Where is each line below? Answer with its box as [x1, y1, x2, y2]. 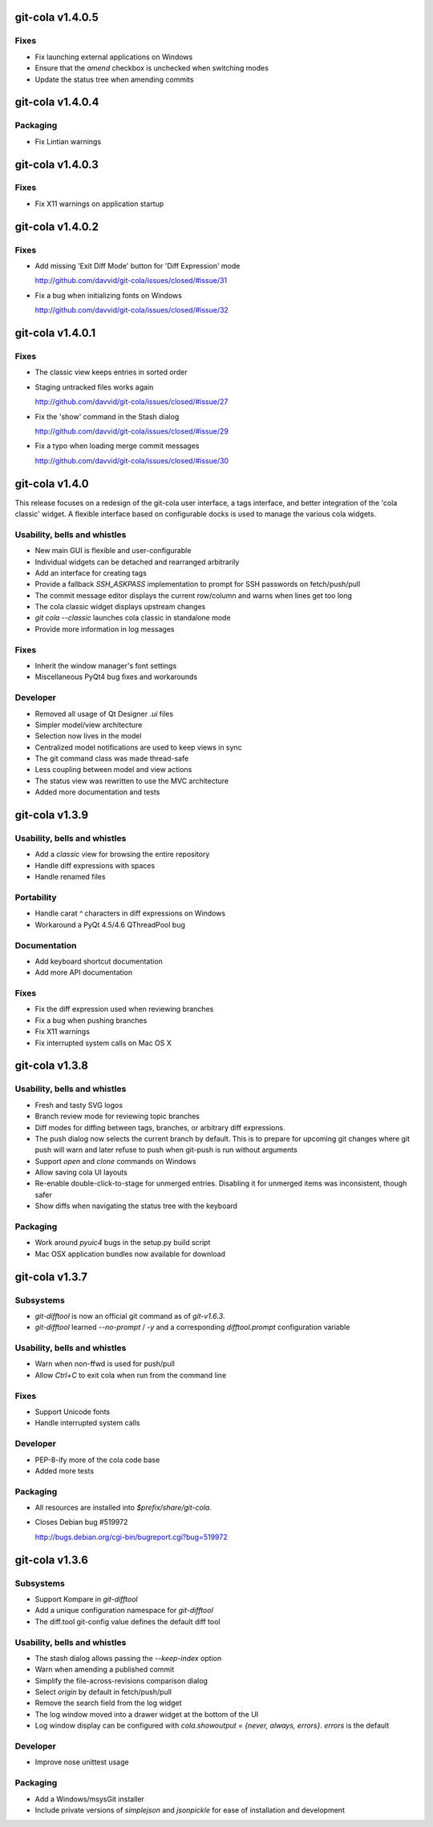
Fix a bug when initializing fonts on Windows [34, 290, 182, 300]
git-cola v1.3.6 [14, 1553, 88, 1566]
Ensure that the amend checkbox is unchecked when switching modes [34, 63, 269, 73]
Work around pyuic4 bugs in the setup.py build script [34, 1238, 211, 1247]
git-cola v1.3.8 [14, 1059, 88, 1073]
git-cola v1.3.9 [14, 808, 88, 822]
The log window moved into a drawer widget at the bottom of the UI [34, 1709, 259, 1719]
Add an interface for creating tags [34, 568, 148, 577]
